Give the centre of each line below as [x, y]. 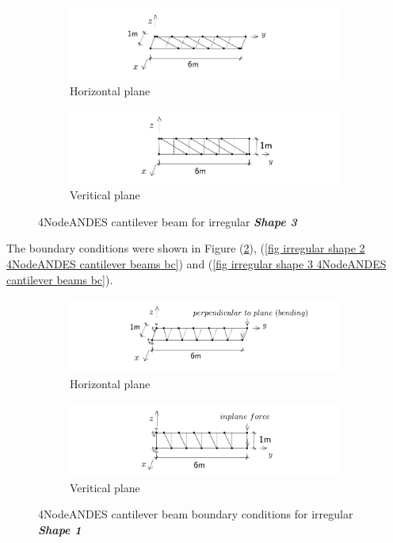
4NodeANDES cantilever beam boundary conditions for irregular [196, 514]
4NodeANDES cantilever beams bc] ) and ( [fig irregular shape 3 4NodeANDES [196, 264]
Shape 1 [60, 529]
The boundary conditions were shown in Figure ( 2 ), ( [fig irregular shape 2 [186, 248]
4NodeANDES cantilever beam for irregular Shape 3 [168, 221]
